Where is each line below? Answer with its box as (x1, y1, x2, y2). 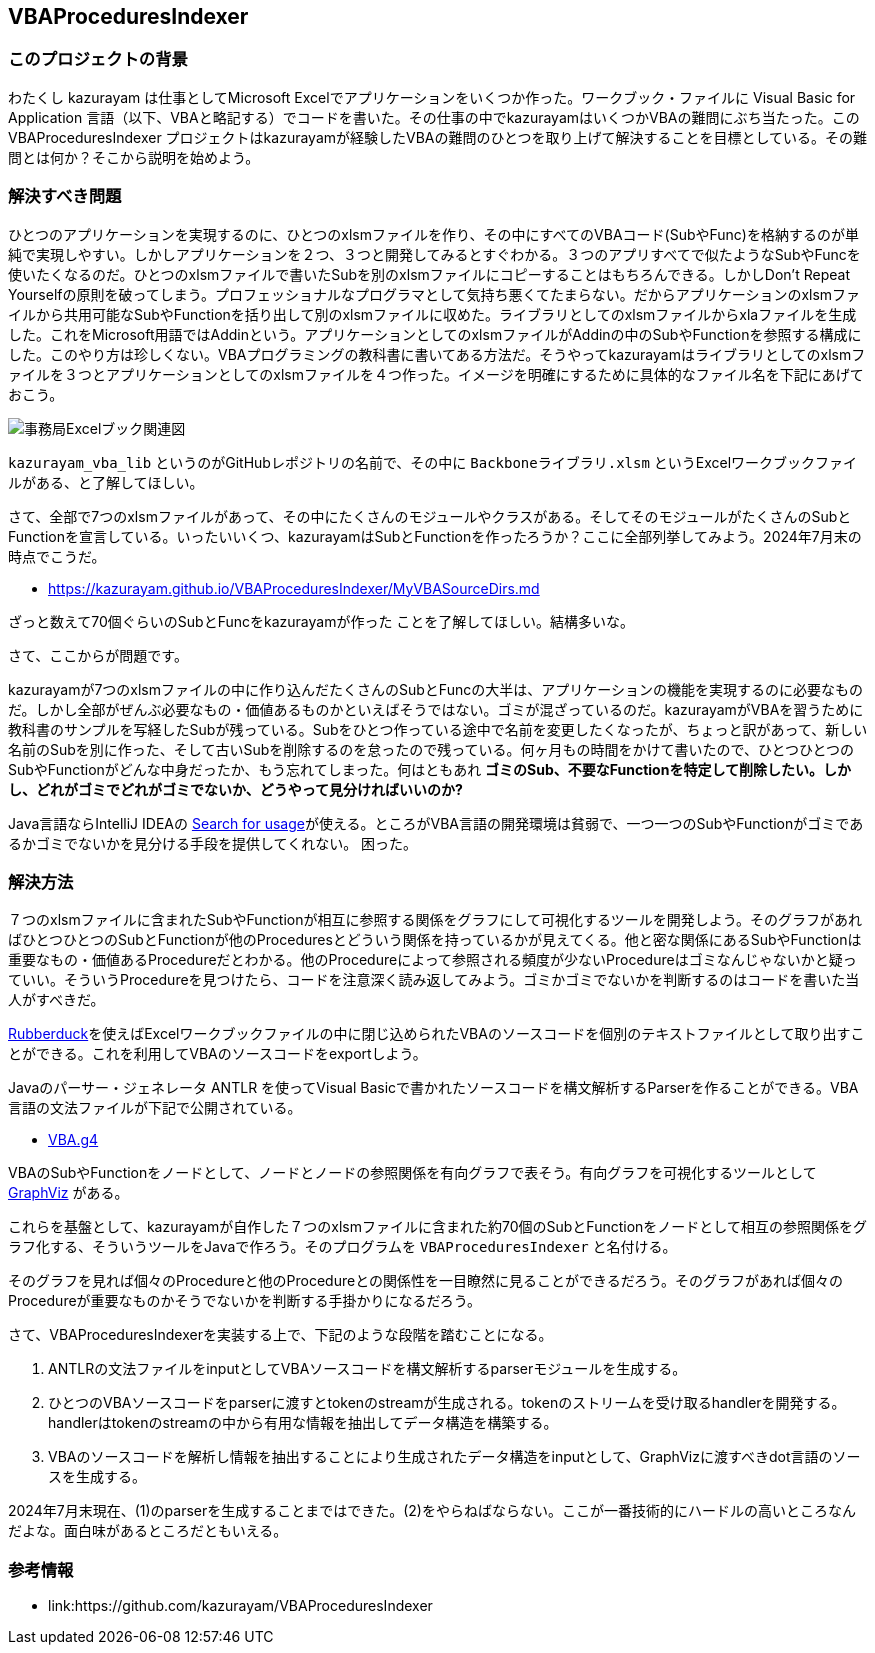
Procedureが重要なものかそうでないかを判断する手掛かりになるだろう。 (8, 1292, 481, 1310)
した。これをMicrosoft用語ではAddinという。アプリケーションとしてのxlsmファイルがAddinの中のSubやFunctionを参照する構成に (8, 325, 862, 343)
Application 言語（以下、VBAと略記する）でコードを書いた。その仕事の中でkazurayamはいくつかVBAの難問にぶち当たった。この (8, 108, 860, 126)
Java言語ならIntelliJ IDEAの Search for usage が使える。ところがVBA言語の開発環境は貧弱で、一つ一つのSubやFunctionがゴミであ (8, 814, 864, 832)
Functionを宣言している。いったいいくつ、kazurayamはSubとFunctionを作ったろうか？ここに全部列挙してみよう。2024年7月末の (8, 527, 862, 545)
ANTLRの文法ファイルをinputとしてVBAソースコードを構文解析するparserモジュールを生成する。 (48, 1360, 687, 1378)
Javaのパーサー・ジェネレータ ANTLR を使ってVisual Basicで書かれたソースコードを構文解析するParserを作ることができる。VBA (8, 1079, 859, 1097)
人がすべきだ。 (8, 991, 105, 1009)
